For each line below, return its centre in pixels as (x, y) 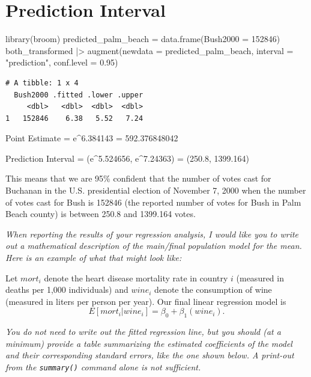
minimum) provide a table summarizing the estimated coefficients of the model (149, 343)
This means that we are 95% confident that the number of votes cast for (138, 178)
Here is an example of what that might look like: (94, 258)
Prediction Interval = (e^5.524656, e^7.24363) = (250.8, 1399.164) (127, 158)
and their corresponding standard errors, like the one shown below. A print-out (150, 355)
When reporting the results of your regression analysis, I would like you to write (152, 234)
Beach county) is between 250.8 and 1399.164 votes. (101, 214)
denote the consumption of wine (213, 290)
